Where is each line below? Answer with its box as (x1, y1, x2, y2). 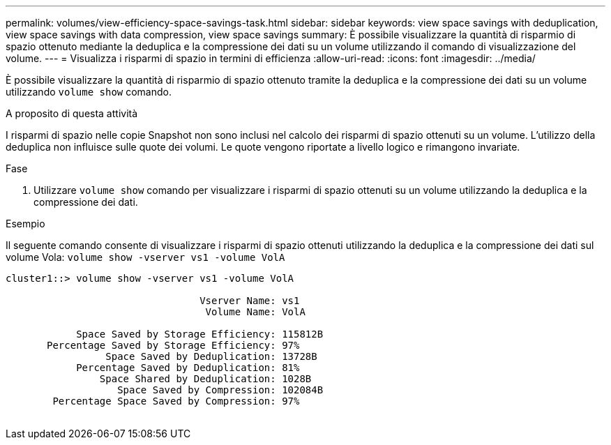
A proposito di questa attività (6, 107, 138, 119)
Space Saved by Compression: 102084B (117, 384, 324, 395)
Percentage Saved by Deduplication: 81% (76, 362, 300, 373)
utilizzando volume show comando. (6, 86, 172, 98)
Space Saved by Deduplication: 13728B (105, 351, 317, 362)
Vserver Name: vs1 (199, 295, 300, 306)
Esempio (6, 218, 45, 229)
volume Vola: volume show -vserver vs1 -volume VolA (6, 251, 285, 263)
